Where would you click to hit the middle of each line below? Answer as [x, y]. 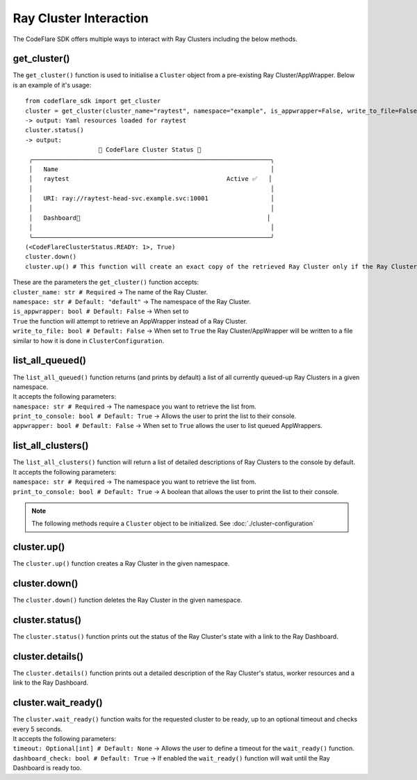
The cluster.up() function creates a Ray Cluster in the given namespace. [121, 564]
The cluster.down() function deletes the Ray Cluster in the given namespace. [128, 600]
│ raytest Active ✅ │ [150, 179]
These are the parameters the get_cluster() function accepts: [106, 282]
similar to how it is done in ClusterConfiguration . [89, 340]
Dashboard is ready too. [47, 768]
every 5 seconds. [38, 729]
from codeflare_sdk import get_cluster [93, 101]
